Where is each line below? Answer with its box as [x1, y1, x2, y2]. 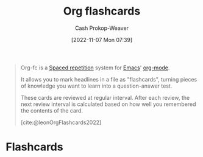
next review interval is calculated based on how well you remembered [20, 100, 196, 108]
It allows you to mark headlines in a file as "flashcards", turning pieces [20, 75, 198, 83]
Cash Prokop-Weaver [74, 24, 129, 32]
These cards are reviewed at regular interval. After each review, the [20, 94, 190, 101]
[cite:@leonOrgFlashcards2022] [20, 119, 102, 126]
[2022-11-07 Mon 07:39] [71, 36, 132, 43]
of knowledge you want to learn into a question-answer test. [20, 82, 173, 89]
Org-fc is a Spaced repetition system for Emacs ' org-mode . [20, 64, 170, 71]
